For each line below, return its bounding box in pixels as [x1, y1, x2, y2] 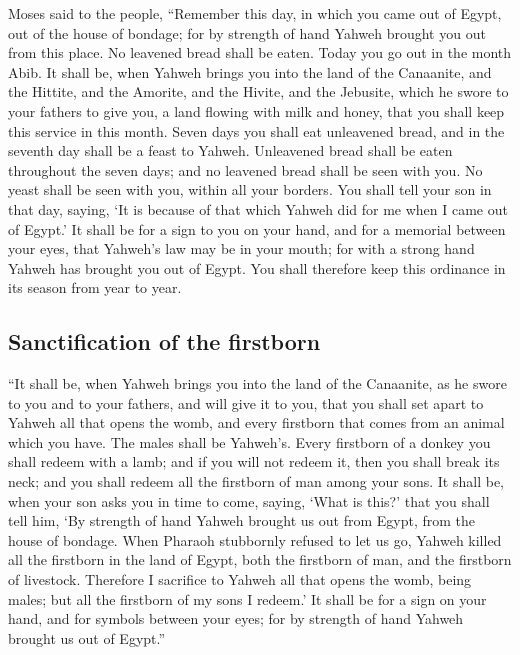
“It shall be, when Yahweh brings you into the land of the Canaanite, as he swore [8, 373, 507, 394]
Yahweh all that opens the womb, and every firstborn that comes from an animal [8, 412, 505, 433]
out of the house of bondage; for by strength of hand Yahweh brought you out [8, 22, 486, 43]
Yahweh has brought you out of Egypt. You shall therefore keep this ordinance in [8, 257, 506, 278]
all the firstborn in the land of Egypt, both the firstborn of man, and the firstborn [8, 549, 512, 570]
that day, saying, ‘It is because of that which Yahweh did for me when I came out [8, 198, 508, 219]
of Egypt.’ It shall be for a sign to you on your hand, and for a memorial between [8, 218, 506, 239]
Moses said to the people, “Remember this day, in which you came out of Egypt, [8, 3, 502, 23]
